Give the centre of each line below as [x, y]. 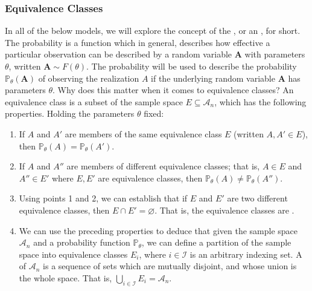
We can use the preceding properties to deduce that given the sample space [158, 230]
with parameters [275, 54]
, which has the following [260, 101]
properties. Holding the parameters [70, 113]
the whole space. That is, [65, 277]
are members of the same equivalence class [143, 133]
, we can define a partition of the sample [216, 242]
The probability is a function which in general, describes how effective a [138, 42]
